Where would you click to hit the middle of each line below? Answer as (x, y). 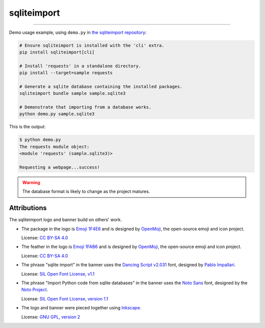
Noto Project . (35, 290)
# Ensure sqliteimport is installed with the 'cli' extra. (92, 45)
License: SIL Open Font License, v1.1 (58, 274)
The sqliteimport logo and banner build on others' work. (66, 220)
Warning (31, 182)
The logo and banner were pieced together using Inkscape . (81, 308)
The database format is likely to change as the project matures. (86, 191)
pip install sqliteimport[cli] (57, 52)
